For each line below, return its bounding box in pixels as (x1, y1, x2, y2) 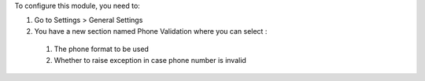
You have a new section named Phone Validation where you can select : (34, 26, 268, 35)
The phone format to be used (54, 44, 150, 54)
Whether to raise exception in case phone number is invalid (54, 55, 247, 64)
